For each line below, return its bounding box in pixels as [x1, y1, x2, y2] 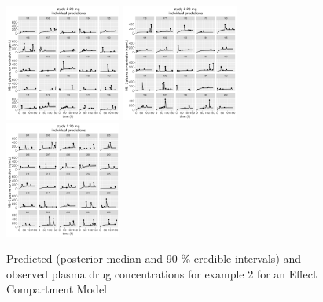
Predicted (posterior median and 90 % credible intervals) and [6, 250, 302, 267]
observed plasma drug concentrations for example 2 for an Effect [6, 265, 317, 282]
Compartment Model [6, 281, 107, 297]
